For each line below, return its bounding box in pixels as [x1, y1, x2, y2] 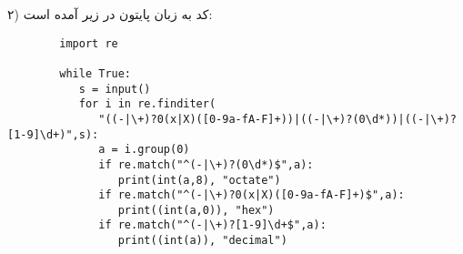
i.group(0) [124, 143, 190, 157]
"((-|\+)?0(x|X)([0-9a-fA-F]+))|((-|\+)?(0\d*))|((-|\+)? [98, 112, 457, 126]
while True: [59, 66, 132, 80]
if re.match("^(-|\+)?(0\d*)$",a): [98, 157, 314, 171]
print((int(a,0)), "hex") [117, 203, 275, 217]
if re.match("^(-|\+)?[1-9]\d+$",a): [98, 218, 327, 232]
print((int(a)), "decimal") [117, 234, 287, 248]
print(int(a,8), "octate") [117, 173, 281, 187]
